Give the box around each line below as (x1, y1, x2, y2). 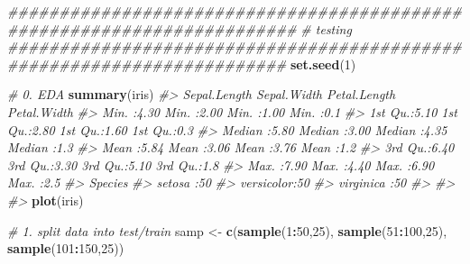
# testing (300, 19, 352, 38)
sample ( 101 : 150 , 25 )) (7, 239, 124, 258)
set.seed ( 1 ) (290, 54, 356, 73)
